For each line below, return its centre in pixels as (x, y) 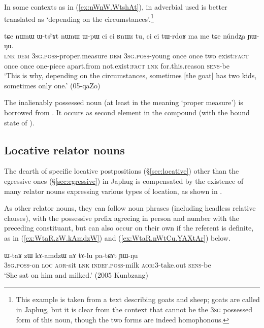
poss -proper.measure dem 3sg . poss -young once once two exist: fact (146, 56)
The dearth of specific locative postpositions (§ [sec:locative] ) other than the (122, 171)
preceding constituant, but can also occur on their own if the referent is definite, (129, 228)
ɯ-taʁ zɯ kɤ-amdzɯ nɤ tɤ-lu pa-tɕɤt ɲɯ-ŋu (71, 255)
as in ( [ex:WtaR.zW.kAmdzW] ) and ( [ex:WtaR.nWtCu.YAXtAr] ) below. (117, 237)
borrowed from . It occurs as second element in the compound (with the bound (127, 112)
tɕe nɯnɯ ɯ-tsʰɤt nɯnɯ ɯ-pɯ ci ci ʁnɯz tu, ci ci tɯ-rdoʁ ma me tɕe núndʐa (125, 35)
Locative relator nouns (64, 150)
